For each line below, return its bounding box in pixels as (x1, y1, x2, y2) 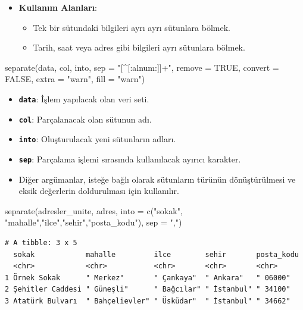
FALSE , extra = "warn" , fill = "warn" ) (5, 73, 145, 85)
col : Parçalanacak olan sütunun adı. (18, 112, 152, 125)
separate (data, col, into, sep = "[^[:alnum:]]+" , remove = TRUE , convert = (5, 61, 279, 73)
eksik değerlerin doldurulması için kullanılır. (18, 184, 179, 197)
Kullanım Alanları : (18, 1, 98, 13)
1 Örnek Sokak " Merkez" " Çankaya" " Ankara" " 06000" (5, 273, 290, 282)
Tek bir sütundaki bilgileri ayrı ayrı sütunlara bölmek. (33, 21, 230, 33)
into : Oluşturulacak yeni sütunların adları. (18, 133, 176, 145)
